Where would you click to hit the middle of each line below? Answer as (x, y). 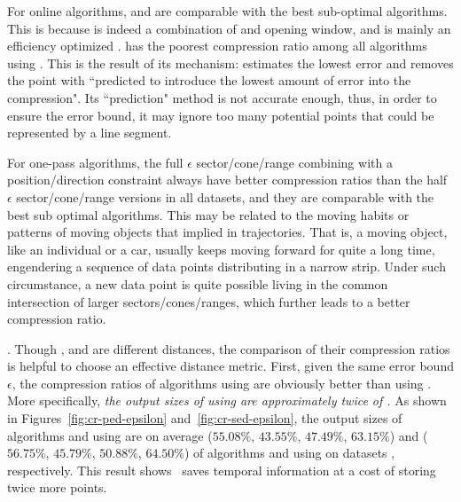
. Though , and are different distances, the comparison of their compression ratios (229, 348)
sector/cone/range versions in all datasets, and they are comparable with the (225, 196)
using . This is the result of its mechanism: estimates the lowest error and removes (230, 63)
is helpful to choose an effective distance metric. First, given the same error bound (230, 366)
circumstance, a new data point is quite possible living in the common (198, 283)
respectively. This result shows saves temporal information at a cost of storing (222, 470)
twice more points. (57, 487)
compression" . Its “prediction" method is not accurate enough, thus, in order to (222, 97)
